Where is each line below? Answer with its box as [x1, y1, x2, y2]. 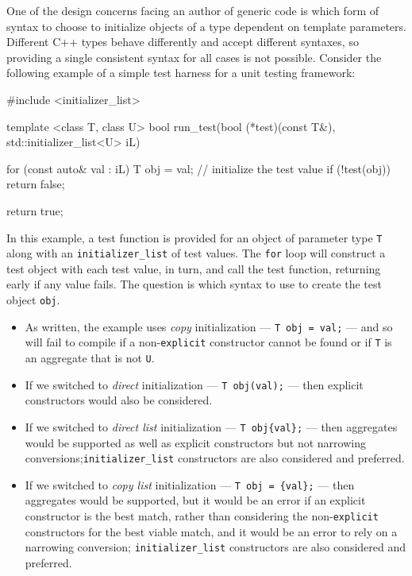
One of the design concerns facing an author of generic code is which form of [6, 2, 379, 18]
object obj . [6, 292, 60, 308]
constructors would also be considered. [25, 392, 213, 408]
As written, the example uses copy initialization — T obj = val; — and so [25, 318, 393, 334]
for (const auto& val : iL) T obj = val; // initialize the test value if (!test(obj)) [6, 160, 391, 176]
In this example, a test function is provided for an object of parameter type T [6, 229, 383, 245]
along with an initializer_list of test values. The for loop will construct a [6, 245, 386, 261]
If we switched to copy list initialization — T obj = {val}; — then [25, 476, 355, 493]
